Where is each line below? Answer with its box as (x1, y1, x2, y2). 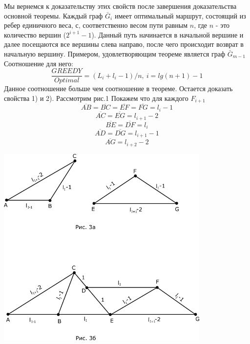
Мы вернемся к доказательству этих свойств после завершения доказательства (4, 1, 237, 11)
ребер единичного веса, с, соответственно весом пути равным (4, 20, 188, 30)
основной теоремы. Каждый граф (4, 10, 103, 20)
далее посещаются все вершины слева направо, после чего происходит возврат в (4, 39, 244, 49)
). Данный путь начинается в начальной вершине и (91, 29, 244, 39)
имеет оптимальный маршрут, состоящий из (114, 10, 246, 20)
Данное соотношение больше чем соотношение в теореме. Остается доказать (4, 83, 233, 94)
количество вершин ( (4, 29, 66, 39)
